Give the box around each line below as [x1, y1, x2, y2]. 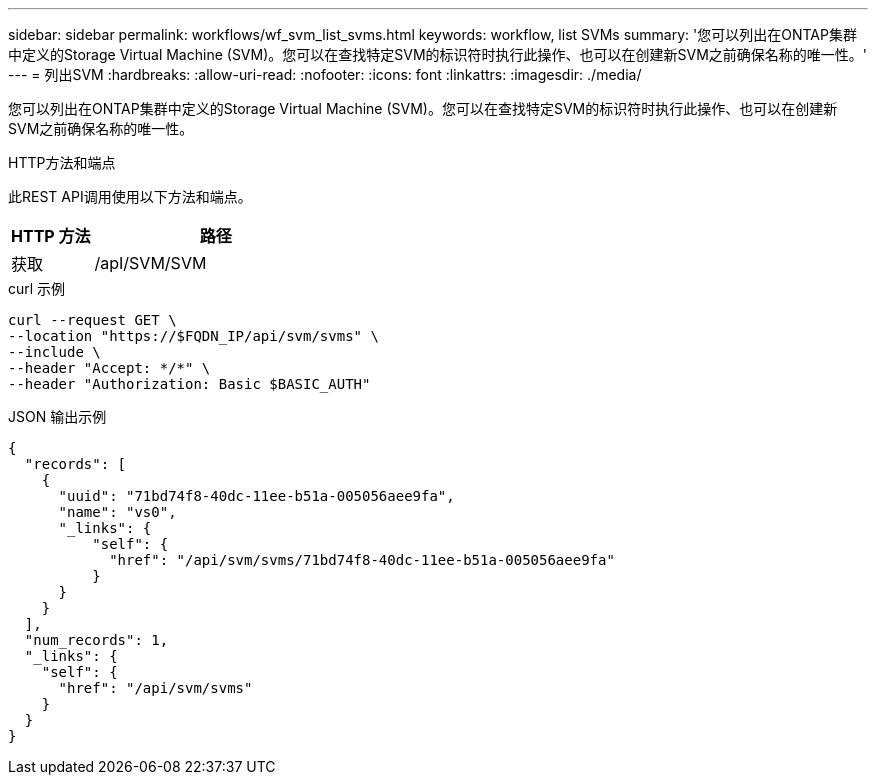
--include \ [8, 344, 101, 360]
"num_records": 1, [24, 632, 169, 648]
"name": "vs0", [58, 504, 177, 520]
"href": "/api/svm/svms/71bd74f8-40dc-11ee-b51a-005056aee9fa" [109, 552, 615, 568]
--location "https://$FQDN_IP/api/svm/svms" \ [8, 328, 379, 344]
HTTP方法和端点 [8, 154, 116, 171]
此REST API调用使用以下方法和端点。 [8, 188, 252, 205]
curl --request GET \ [8, 312, 177, 328]
